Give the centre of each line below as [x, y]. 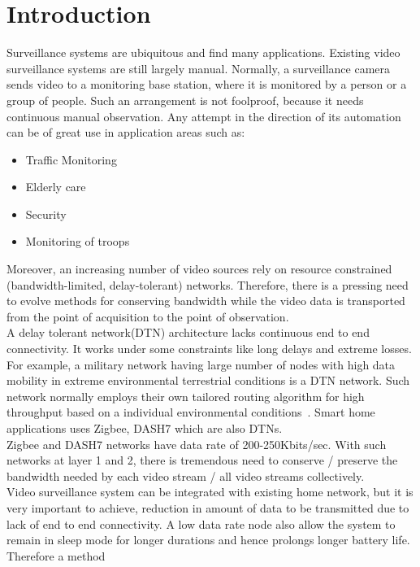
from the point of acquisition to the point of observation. [148, 316]
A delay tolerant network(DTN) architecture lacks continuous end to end [188, 332]
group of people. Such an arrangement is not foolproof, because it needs [185, 100]
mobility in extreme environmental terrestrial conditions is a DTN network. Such [208, 380]
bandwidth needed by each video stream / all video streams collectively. [186, 475]
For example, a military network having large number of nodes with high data [201, 364]
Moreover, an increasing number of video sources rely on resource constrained [199, 269]
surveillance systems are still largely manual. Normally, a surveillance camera [198, 68]
